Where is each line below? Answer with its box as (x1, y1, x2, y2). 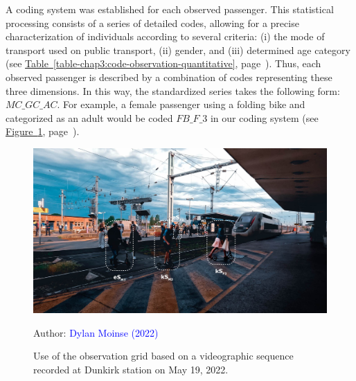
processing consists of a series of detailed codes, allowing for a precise (6, 15, 299, 30)
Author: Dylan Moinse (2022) (33, 325, 159, 339)
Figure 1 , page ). (6, 124, 80, 139)
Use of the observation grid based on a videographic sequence (33, 348, 294, 363)
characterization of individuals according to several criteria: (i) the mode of (6, 29, 325, 44)
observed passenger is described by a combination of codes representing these (6, 69, 332, 84)
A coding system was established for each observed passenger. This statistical (6, 2, 334, 16)
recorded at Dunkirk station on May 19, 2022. (33, 362, 229, 376)
